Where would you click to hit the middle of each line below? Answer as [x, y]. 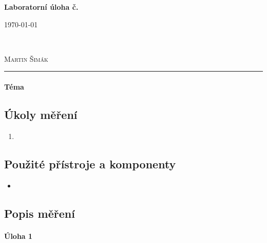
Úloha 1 [18, 236]
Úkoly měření [41, 114]
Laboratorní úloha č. [41, 7]
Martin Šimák [26, 58]
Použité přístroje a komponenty [90, 163]
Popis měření [40, 213]
